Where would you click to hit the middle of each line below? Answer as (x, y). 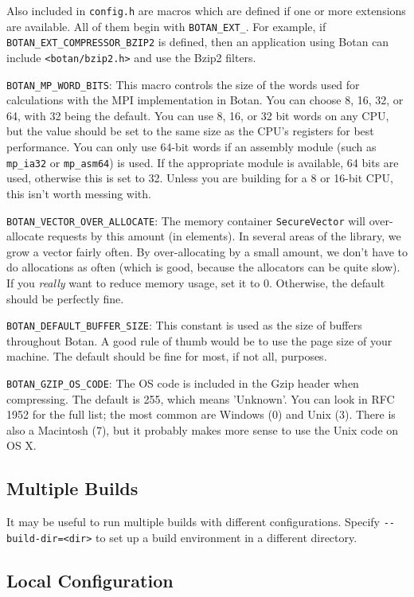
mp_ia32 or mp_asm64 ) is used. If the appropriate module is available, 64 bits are (203, 162)
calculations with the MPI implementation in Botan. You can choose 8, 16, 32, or (205, 100)
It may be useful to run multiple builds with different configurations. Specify (193, 522)
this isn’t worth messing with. (79, 193)
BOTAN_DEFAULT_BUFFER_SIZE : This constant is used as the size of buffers (184, 325)
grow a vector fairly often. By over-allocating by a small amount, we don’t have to (207, 251)
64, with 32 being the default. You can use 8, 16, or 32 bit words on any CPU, (198, 115)
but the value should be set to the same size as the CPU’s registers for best (190, 131)
